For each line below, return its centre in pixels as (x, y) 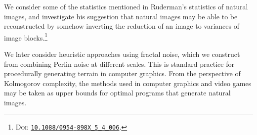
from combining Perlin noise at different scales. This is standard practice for (119, 64)
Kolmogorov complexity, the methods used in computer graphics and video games (128, 83)
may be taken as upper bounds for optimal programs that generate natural (117, 93)
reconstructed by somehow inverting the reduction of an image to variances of (122, 26)
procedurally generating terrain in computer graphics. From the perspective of (122, 73)
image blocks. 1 (26, 37)
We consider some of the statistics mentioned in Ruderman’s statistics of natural (126, 6)
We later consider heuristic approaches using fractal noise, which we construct (122, 54)
